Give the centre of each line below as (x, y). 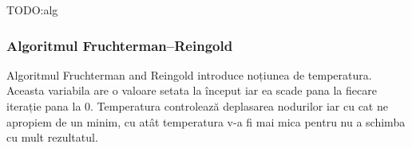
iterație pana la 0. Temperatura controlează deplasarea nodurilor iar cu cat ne (197, 106)
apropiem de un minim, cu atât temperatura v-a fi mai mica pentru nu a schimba (206, 121)
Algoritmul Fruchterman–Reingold (120, 45)
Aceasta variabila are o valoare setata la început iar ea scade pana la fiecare (192, 90)
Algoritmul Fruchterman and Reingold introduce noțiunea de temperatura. (189, 74)
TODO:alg (32, 10)
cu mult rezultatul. (52, 137)
